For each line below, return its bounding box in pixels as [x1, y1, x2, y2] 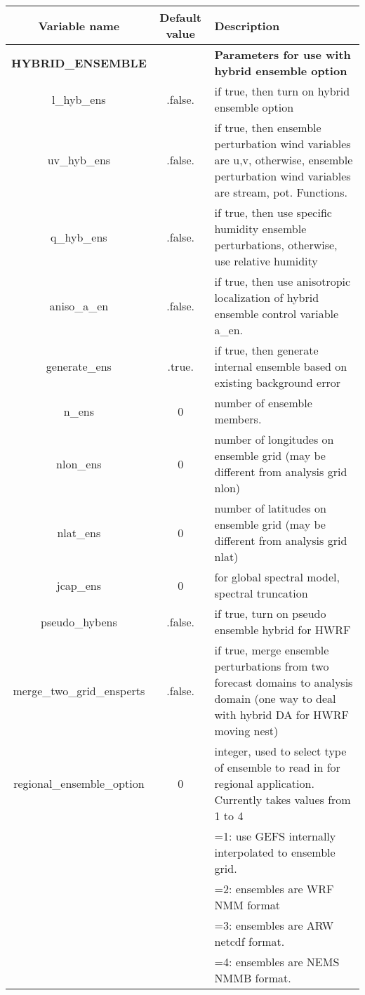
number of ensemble [214, 395, 312, 411]
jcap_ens [56, 576, 101, 593]
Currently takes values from [214, 791, 351, 808]
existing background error [214, 374, 340, 390]
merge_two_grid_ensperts [13, 682, 145, 699]
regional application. [214, 775, 314, 791]
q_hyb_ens [51, 228, 107, 245]
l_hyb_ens [52, 91, 106, 107]
